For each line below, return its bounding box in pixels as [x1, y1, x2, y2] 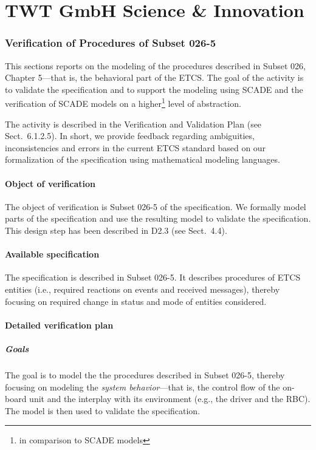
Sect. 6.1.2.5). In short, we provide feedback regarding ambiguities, [5, 129, 255, 142]
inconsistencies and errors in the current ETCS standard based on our [5, 141, 266, 154]
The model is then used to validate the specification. [5, 404, 201, 417]
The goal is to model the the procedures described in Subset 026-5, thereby [5, 368, 285, 381]
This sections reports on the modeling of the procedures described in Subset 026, [5, 59, 306, 72]
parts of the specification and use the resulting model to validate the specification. [5, 212, 311, 225]
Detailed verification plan [5, 318, 114, 331]
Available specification [5, 248, 100, 261]
